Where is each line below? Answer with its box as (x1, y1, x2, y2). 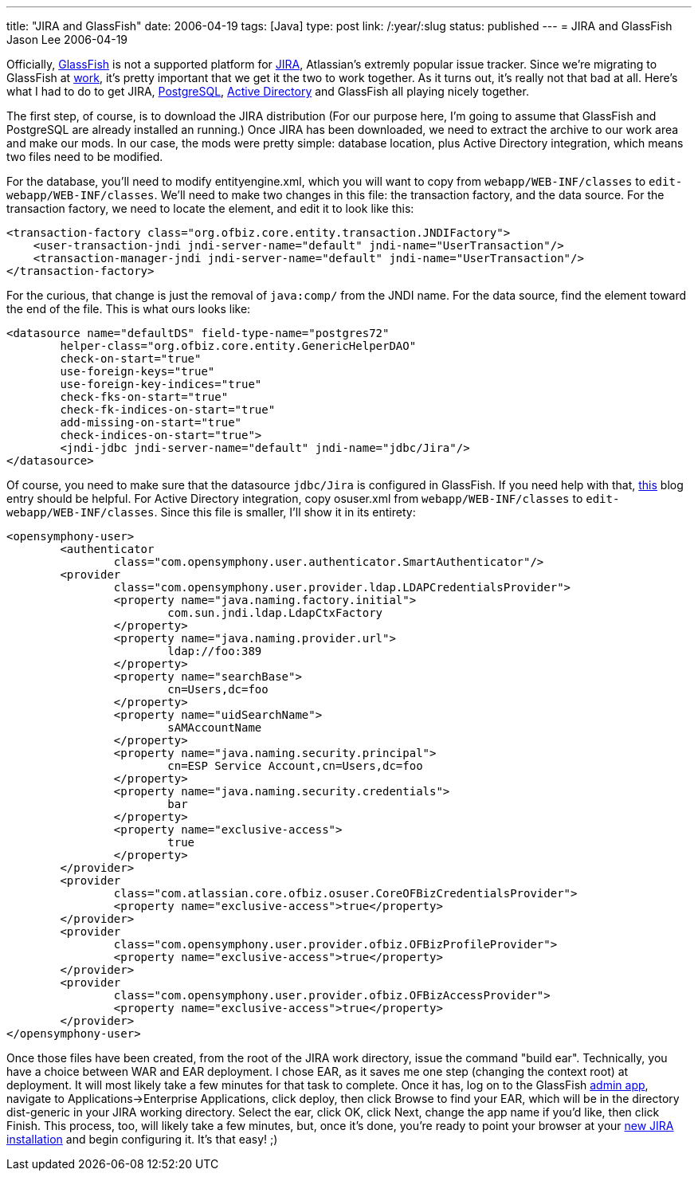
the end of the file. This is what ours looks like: (6, 302, 251, 316)
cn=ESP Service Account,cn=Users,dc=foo (167, 759, 423, 772)
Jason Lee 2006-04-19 (6, 33, 128, 46)
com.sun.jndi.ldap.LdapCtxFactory (167, 606, 383, 619)
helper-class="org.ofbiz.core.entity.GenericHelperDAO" (60, 339, 417, 352)
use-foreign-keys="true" (60, 365, 215, 378)
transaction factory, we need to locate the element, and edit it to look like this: (6, 202, 414, 215)
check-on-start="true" (60, 352, 202, 365)
